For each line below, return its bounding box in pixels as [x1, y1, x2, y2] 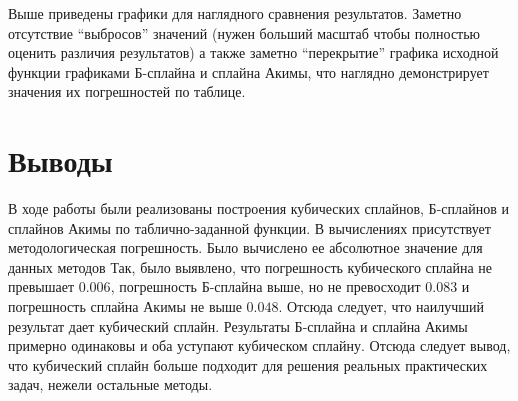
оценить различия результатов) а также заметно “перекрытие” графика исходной [8, 42, 499, 63]
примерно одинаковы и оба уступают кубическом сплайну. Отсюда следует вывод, [8, 335, 511, 356]
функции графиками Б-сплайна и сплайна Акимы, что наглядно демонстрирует [8, 61, 489, 82]
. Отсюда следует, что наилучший [278, 296, 485, 317]
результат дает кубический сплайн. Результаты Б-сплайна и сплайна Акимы [8, 315, 468, 336]
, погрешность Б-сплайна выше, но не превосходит [110, 276, 421, 297]
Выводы [8, 140, 113, 181]
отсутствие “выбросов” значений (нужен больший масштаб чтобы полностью [8, 22, 481, 43]
